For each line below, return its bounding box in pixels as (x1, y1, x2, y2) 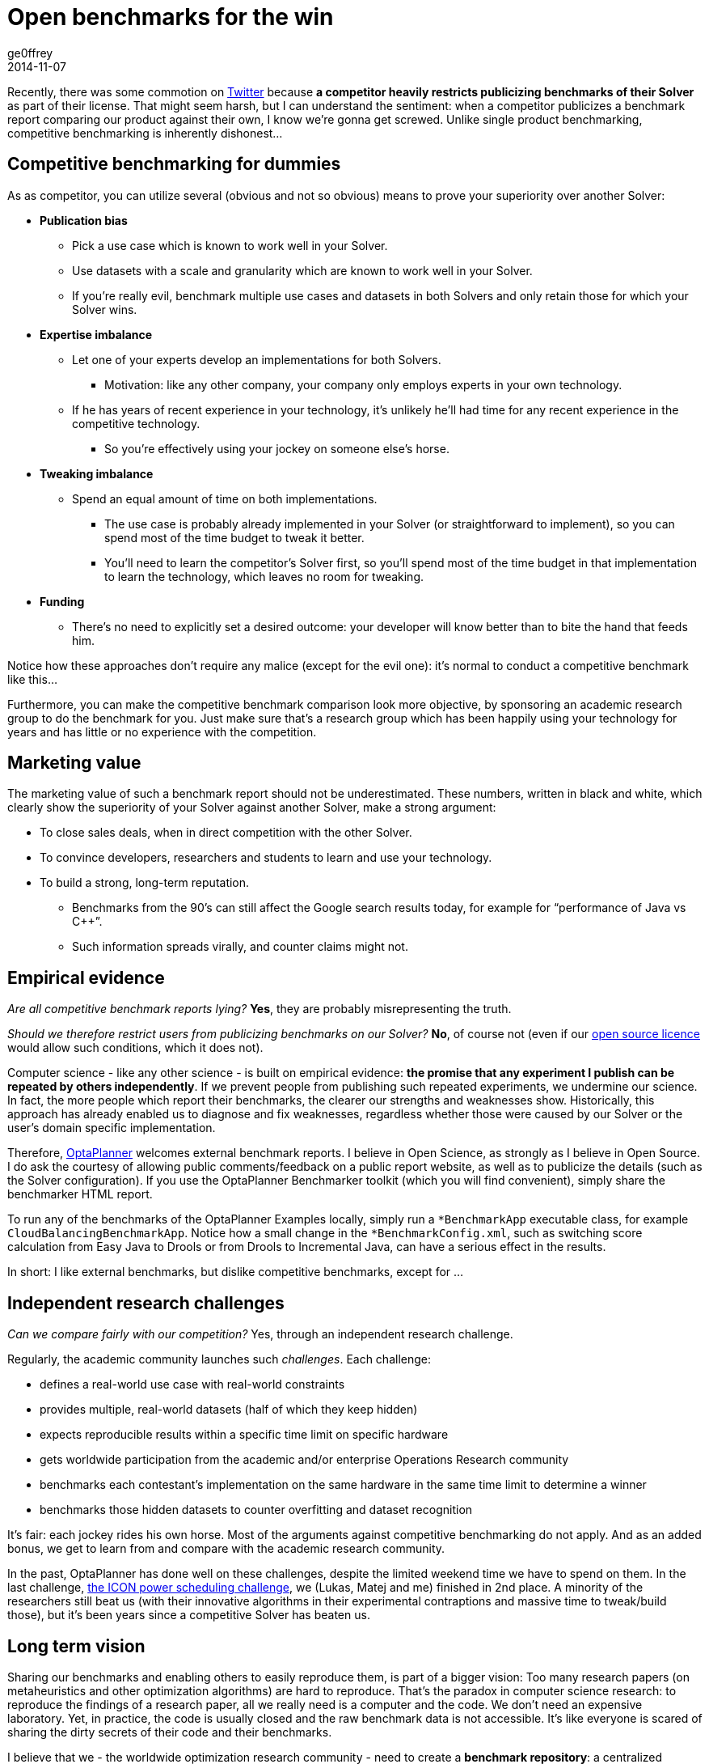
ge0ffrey (7, 45, 53, 60)
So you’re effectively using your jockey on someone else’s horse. (104, 441, 449, 456)
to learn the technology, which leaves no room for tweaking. (104, 569, 424, 583)
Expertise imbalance (40, 327, 153, 341)
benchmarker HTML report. (7, 1187, 153, 1202)
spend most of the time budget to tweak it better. (104, 530, 365, 545)
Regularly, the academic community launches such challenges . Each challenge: (7, 1352, 432, 1367)
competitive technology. (72, 416, 200, 430)
